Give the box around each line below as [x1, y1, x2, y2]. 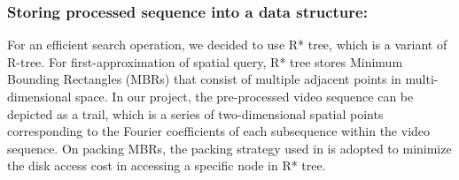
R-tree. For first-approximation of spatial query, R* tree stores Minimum [7, 52, 403, 71]
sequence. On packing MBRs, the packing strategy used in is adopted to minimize [7, 139, 452, 157]
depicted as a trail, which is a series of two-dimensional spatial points [7, 104, 384, 123]
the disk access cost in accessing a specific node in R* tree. [7, 156, 326, 175]
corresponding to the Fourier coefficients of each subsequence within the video [7, 122, 431, 140]
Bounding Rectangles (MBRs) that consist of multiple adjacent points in [7, 70, 401, 88]
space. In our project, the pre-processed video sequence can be [75, 87, 414, 105]
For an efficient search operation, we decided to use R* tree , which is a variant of [7, 35, 447, 54]
